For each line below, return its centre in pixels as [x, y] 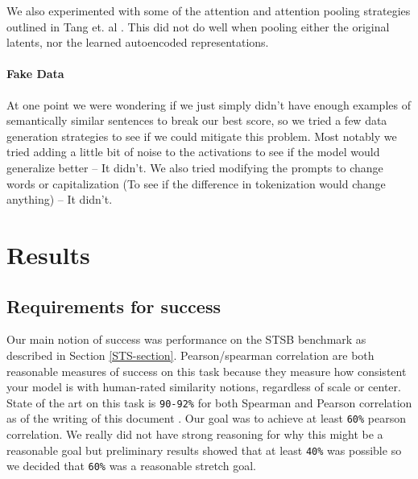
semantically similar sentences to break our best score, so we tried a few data [197, 120]
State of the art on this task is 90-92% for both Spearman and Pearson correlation [209, 402]
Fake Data [35, 74]
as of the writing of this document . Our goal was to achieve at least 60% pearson [207, 418]
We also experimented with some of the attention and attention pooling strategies [209, 10]
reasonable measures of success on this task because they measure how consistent [207, 371]
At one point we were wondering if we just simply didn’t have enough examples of [209, 104]
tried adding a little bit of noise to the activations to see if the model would [193, 152]
